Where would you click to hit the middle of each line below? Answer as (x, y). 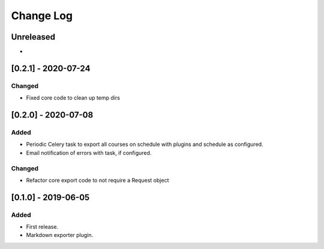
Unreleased (33, 37)
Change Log (42, 16)
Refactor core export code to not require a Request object (97, 180)
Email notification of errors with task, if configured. (89, 152)
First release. (42, 227)
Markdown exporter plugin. (60, 235)
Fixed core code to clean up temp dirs (73, 98)
